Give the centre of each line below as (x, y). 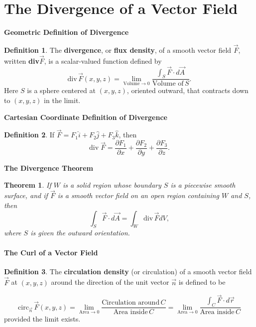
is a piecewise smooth (203, 184)
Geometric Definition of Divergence (66, 32)
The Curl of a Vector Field (51, 252)
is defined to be (202, 282)
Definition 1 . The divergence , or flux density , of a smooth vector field (118, 50)
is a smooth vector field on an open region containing (138, 195)
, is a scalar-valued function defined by (103, 60)
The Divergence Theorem (49, 168)
